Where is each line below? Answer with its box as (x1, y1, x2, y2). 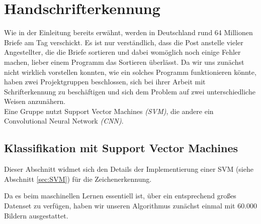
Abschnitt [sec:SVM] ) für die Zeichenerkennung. (4, 173, 152, 184)
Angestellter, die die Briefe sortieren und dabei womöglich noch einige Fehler (4, 47, 241, 57)
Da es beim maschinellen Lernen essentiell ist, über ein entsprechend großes (4, 190, 236, 201)
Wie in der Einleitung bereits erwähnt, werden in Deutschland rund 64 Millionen (4, 27, 253, 38)
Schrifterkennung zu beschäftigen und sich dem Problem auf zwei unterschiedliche (4, 86, 255, 96)
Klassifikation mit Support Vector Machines (4, 140, 238, 156)
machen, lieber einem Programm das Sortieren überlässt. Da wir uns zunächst (4, 56, 244, 67)
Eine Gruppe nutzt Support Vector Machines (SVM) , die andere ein (4, 105, 214, 116)
